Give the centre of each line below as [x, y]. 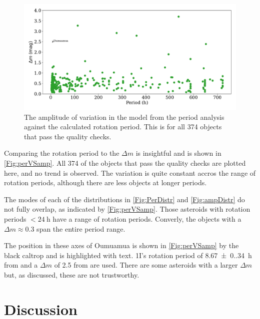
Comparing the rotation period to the [62, 153]
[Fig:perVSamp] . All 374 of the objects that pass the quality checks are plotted [125, 162]
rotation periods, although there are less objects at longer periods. [105, 182]
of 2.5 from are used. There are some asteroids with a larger [146, 265]
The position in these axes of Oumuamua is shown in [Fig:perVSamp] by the [121, 245]
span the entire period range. [81, 228]
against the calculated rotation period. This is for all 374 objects [123, 127]
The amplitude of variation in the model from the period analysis [124, 117]
